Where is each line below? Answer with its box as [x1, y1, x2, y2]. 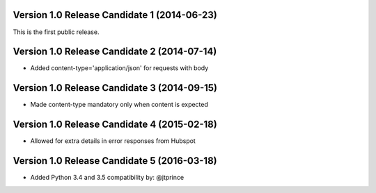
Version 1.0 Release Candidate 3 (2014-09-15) [13, 82, 218, 94]
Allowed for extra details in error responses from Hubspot [30, 137, 196, 145]
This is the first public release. [13, 28, 100, 36]
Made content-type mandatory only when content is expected [30, 101, 209, 109]
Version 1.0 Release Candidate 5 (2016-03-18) [13, 155, 217, 167]
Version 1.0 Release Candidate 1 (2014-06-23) [13, 9, 217, 21]
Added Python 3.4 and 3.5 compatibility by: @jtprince [30, 174, 185, 182]
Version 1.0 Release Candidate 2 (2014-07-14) [13, 46, 217, 58]
